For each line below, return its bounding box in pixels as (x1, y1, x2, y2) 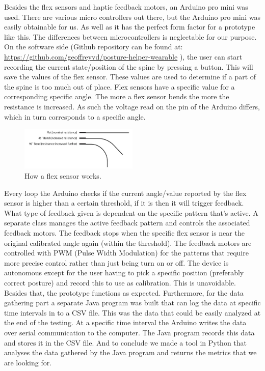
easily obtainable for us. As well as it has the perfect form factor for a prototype (4, 21, 255, 32)
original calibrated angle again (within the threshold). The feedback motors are (4, 237, 252, 248)
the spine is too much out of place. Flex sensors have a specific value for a (4, 81, 235, 92)
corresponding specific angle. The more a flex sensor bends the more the (4, 91, 229, 102)
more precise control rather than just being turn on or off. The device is (4, 257, 229, 268)
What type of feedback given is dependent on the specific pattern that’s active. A (4, 207, 258, 218)
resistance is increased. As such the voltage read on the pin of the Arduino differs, (4, 101, 260, 111)
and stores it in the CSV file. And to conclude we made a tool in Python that (4, 337, 247, 348)
